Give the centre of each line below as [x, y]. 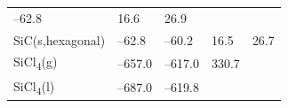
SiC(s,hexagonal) [60, 39]
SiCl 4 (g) [36, 63]
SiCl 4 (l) [34, 87]
